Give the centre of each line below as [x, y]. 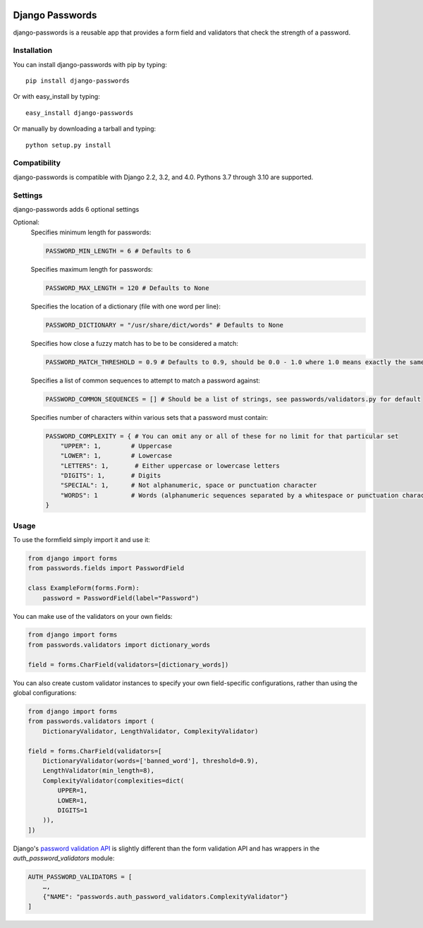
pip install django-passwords [78, 81]
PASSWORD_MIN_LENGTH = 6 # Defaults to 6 [118, 251]
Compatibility [37, 163]
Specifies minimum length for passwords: [91, 232]
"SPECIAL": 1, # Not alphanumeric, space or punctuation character [189, 486]
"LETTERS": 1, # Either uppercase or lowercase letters [170, 465]
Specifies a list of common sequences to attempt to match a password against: [146, 380]
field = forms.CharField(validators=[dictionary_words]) [128, 664]
